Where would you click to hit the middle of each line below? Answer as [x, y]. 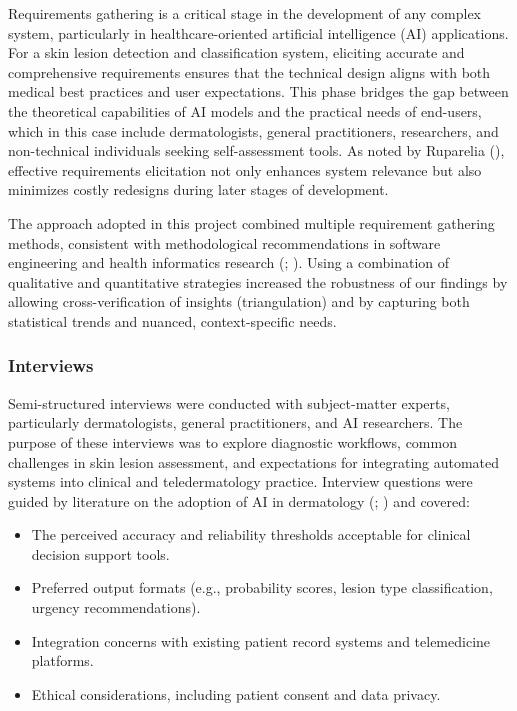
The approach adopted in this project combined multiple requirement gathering [251, 222]
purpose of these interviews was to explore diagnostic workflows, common [232, 441]
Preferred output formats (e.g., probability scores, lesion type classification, [262, 587]
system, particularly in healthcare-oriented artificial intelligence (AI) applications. [258, 32]
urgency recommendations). [116, 607]
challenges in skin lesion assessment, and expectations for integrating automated [254, 461]
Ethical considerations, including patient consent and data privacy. [236, 693]
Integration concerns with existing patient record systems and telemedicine [261, 640]
